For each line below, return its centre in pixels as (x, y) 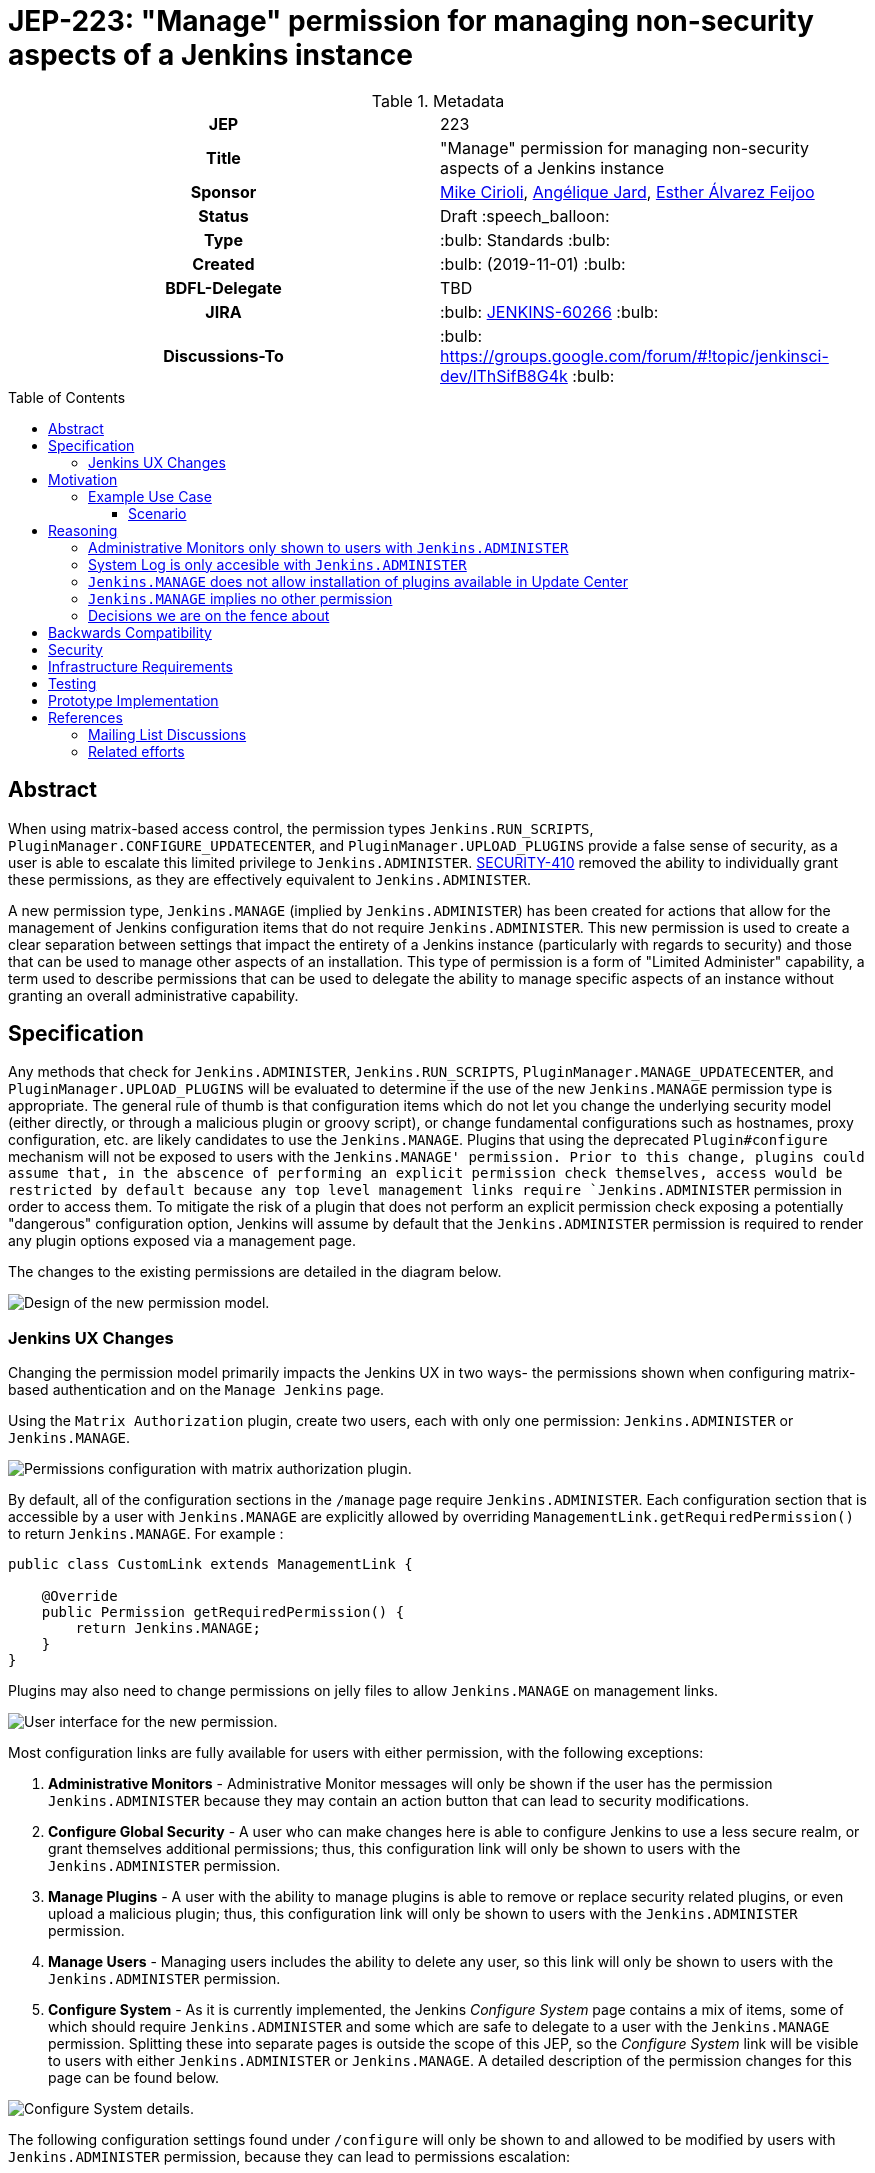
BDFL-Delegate (223, 287)
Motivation (83, 479)
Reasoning (83, 530)
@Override (79, 1596)
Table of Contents (67, 397)
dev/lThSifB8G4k (504, 375)
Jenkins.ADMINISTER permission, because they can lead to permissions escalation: (289, 2157)
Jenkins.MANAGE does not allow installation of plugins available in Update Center (358, 581)
